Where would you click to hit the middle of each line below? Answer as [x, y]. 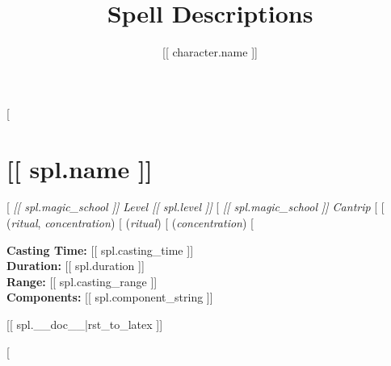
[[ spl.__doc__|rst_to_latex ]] [85, 324]
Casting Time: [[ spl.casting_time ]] [100, 250]
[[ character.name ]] [210, 52]
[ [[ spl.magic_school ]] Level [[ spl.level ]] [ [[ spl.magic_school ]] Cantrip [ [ [195, 207]
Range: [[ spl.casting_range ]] [82, 281]
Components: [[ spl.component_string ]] [110, 297]
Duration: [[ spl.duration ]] [76, 266]
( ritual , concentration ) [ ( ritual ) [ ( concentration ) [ [130, 223]
